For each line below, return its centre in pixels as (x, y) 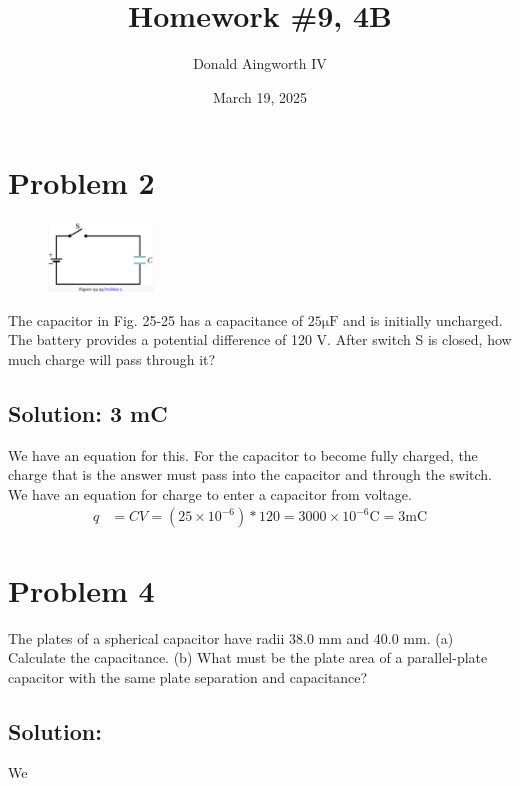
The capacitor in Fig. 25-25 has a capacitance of (156, 319)
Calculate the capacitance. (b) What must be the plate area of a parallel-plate (248, 657)
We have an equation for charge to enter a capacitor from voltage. (210, 493)
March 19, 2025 (260, 96)
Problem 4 (81, 589)
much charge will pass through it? (112, 358)
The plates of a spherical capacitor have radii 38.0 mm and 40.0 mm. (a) (231, 637)
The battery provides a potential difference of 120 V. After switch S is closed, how (260, 339)
